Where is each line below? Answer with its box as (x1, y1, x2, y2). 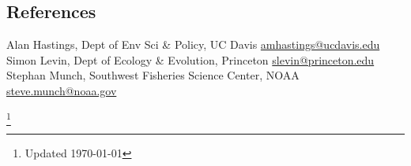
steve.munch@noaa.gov (6, 82, 117, 98)
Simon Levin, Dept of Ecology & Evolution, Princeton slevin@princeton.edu (6, 51, 375, 68)
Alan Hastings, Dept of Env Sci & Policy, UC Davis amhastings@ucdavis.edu (6, 36, 380, 53)
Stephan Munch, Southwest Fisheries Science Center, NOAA (6, 67, 300, 83)
